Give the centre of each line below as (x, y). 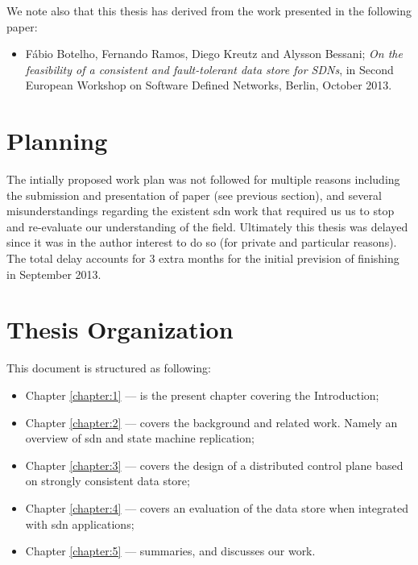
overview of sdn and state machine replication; (140, 438)
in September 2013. (54, 274)
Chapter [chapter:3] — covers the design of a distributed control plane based (214, 465)
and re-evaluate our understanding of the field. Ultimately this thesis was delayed (207, 226)
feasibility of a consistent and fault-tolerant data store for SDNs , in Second (209, 69)
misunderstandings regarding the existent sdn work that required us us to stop (201, 211)
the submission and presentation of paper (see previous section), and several (194, 195)
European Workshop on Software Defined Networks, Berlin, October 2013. (209, 85)
